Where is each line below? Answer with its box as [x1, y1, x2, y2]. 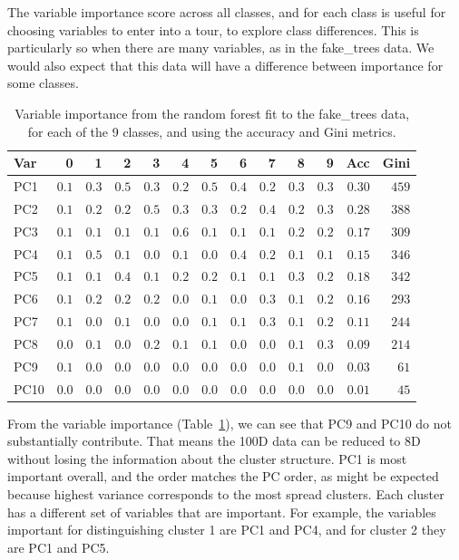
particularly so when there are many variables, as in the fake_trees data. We [7, 38, 435, 57]
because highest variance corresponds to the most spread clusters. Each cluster [7, 485, 444, 504]
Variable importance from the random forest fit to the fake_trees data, [15, 103, 410, 122]
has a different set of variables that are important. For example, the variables [7, 502, 436, 521]
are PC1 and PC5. [7, 537, 110, 556]
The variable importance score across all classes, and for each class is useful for [7, 3, 446, 21]
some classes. [7, 73, 79, 92]
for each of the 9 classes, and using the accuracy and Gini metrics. [27, 121, 396, 140]
